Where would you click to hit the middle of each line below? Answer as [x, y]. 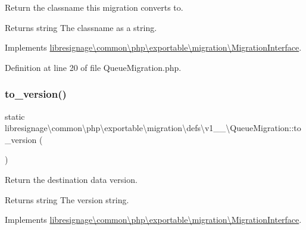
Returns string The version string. [67, 199]
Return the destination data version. [71, 179]
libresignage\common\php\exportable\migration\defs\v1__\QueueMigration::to [153, 128]
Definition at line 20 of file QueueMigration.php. [93, 67]
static [15, 116]
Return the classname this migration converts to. [94, 7]
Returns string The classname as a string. [81, 27]
